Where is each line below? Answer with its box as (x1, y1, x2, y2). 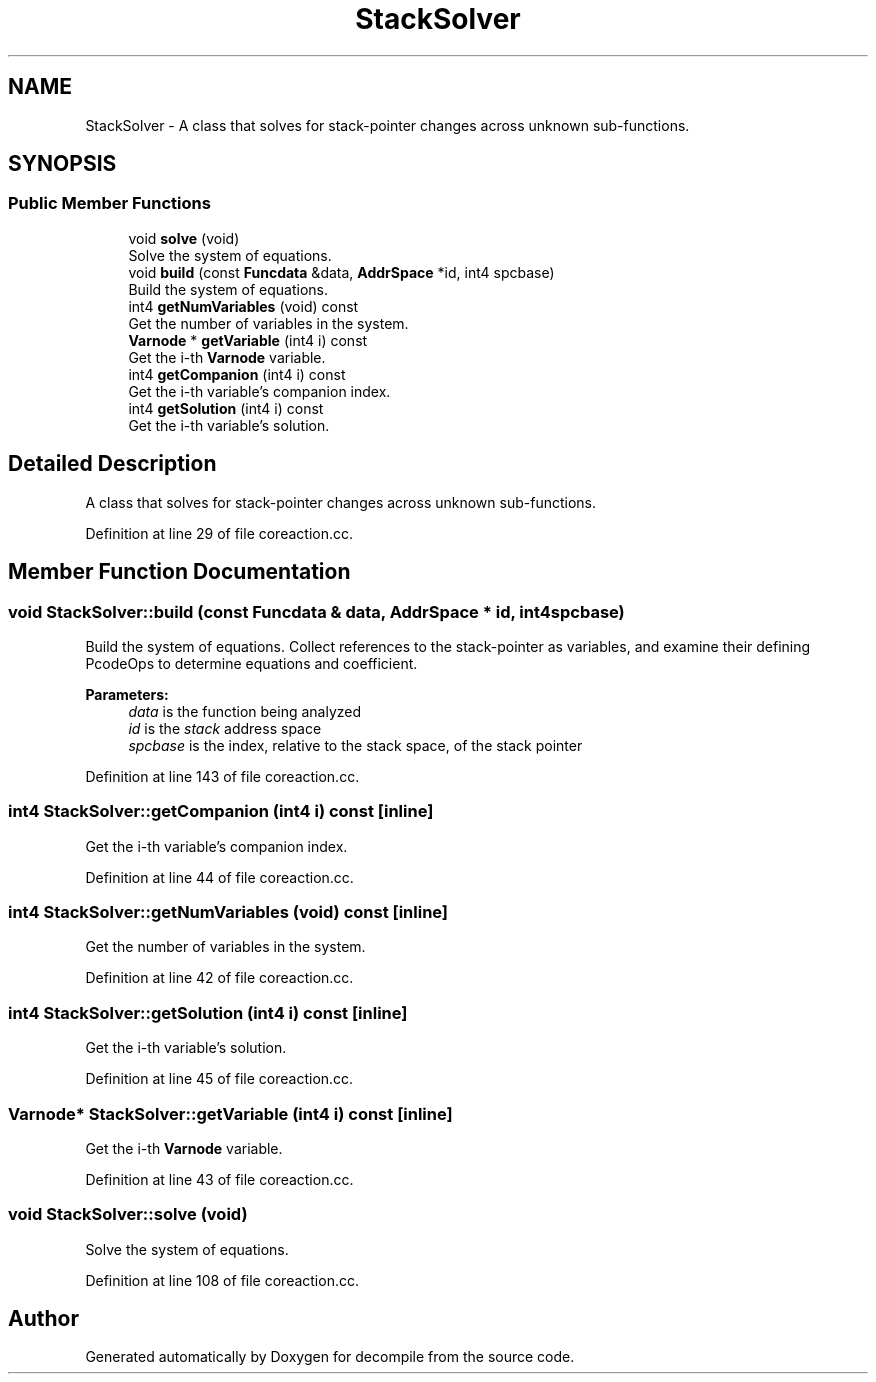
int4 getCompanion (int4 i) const (128, 365, 346, 383)
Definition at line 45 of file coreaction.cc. (85, 1070, 354, 1088)
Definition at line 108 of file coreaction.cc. (85, 1271, 359, 1289)
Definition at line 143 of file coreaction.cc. (85, 767, 360, 785)
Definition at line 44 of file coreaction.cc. (85, 868, 354, 886)
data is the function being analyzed (128, 702, 362, 720)
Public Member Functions (8, 193, 211, 214)
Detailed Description (8, 451, 217, 477)
